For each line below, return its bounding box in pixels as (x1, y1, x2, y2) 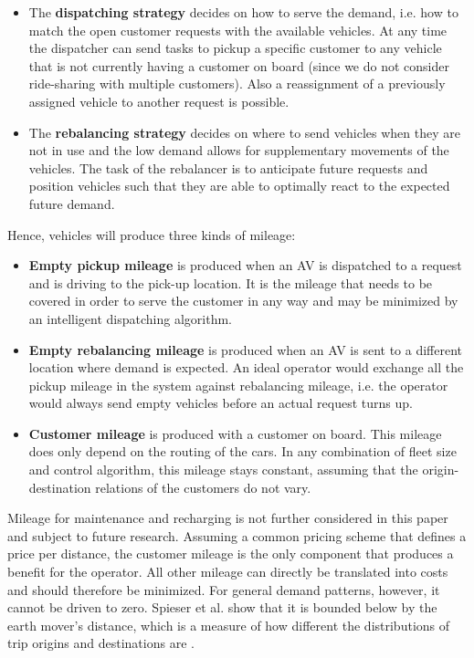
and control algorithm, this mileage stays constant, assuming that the (28, 460, 418, 479)
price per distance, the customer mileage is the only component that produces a (7, 544, 454, 563)
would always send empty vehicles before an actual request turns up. (28, 393, 413, 413)
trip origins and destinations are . (7, 633, 195, 653)
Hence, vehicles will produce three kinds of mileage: (7, 225, 296, 244)
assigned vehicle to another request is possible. (28, 91, 290, 110)
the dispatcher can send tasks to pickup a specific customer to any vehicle (28, 38, 442, 57)
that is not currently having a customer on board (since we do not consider (28, 56, 449, 75)
